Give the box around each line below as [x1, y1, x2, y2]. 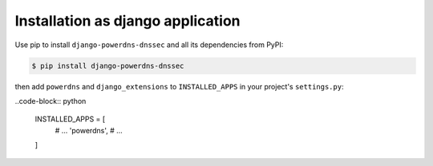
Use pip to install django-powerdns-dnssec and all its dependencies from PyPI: [14, 40, 284, 49]
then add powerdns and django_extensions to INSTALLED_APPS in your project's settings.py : [14, 81, 344, 91]
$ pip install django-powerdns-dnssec [31, 61, 184, 70]
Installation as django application [14, 12, 241, 30]
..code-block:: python [14, 96, 87, 105]
